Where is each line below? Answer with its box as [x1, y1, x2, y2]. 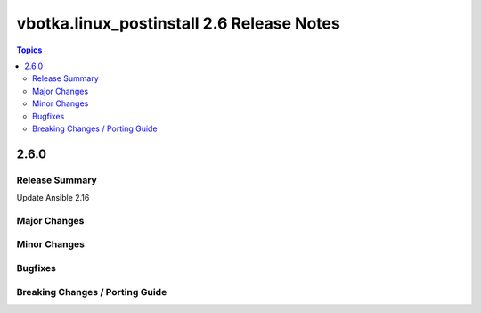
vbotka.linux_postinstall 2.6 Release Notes [16, 13, 340, 33]
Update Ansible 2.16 [16, 193, 90, 203]
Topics [16, 45, 43, 55]
